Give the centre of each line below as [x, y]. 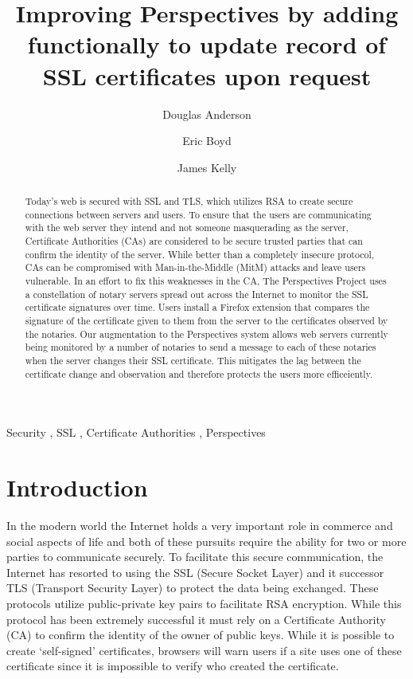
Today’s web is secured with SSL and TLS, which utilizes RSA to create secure [189, 201]
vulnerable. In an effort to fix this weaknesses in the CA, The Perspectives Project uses [206, 281]
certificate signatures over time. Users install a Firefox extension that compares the [197, 307]
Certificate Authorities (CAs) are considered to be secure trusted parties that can [194, 241]
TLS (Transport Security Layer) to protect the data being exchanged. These [193, 588]
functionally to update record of [207, 44]
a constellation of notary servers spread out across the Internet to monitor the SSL [197, 294]
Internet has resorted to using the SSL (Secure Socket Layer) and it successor [195, 572]
